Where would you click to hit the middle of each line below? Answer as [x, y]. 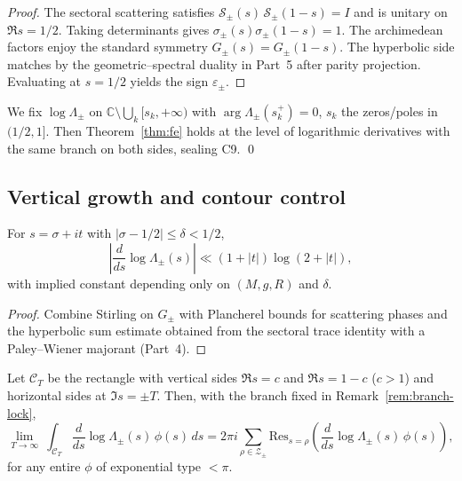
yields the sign [169, 81]
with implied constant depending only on [119, 283]
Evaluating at [44, 81]
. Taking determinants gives [134, 29]
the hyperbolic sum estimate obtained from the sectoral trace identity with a [216, 331]
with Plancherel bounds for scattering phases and [313, 313]
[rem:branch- [419, 394]
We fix [25, 110]
